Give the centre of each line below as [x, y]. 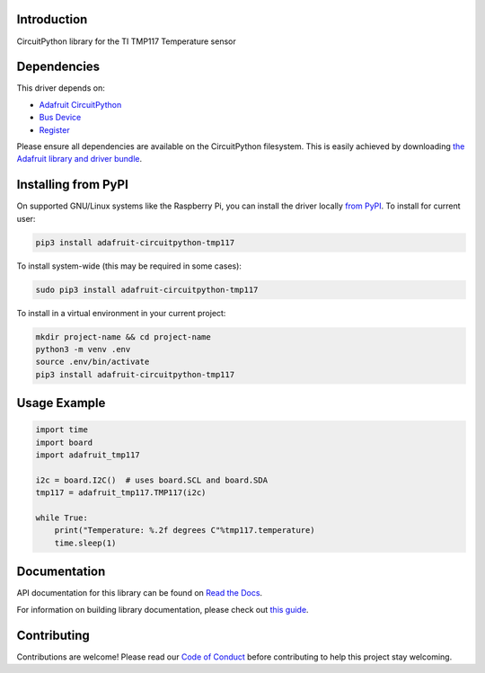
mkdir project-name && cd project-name [123, 336]
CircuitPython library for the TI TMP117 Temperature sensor [127, 41]
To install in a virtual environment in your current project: [121, 313]
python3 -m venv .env [83, 349]
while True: [62, 518]
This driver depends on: [61, 88]
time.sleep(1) [85, 543]
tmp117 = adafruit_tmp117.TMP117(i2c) [121, 493]
